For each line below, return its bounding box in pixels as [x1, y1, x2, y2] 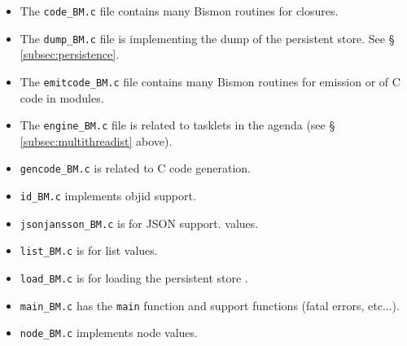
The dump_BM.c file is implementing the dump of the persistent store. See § [20, 29, 395, 46]
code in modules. [20, 89, 104, 106]
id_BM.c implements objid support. [20, 187, 196, 204]
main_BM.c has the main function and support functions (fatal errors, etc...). [20, 296, 400, 313]
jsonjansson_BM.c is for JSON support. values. [20, 214, 259, 231]
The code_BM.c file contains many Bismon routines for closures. [20, 2, 339, 19]
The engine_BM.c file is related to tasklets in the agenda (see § [20, 116, 335, 134]
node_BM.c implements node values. [20, 324, 198, 341]
